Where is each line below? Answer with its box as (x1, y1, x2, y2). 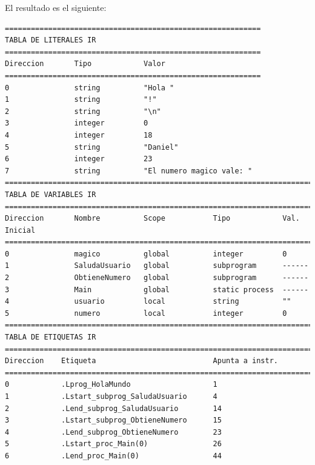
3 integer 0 (5, 119, 148, 128)
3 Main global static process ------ (5, 285, 309, 294)
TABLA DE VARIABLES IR (5, 190, 96, 199)
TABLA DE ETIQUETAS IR (5, 333, 96, 342)
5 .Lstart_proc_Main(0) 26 (5, 440, 222, 449)
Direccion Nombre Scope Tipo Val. (5, 214, 300, 223)
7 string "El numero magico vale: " (5, 166, 253, 175)
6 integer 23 (5, 155, 153, 164)
